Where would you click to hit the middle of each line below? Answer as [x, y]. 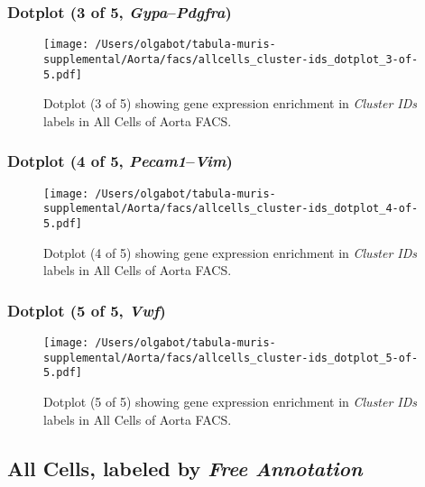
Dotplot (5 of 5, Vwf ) [87, 310]
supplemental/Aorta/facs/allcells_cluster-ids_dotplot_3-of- [231, 59]
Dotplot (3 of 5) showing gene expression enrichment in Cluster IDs [231, 103]
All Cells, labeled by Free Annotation [185, 468]
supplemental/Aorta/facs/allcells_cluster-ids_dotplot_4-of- [231, 209]
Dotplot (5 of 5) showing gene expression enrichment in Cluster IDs [231, 401]
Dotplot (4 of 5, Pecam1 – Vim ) [120, 161]
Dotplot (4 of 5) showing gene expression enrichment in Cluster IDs [231, 252]
